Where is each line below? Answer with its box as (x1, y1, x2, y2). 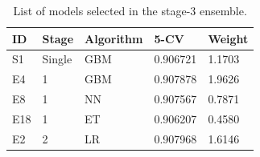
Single (42, 50, 72, 67)
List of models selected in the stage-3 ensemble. (13, 2, 247, 18)
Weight (208, 30, 249, 46)
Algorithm (85, 30, 143, 46)
